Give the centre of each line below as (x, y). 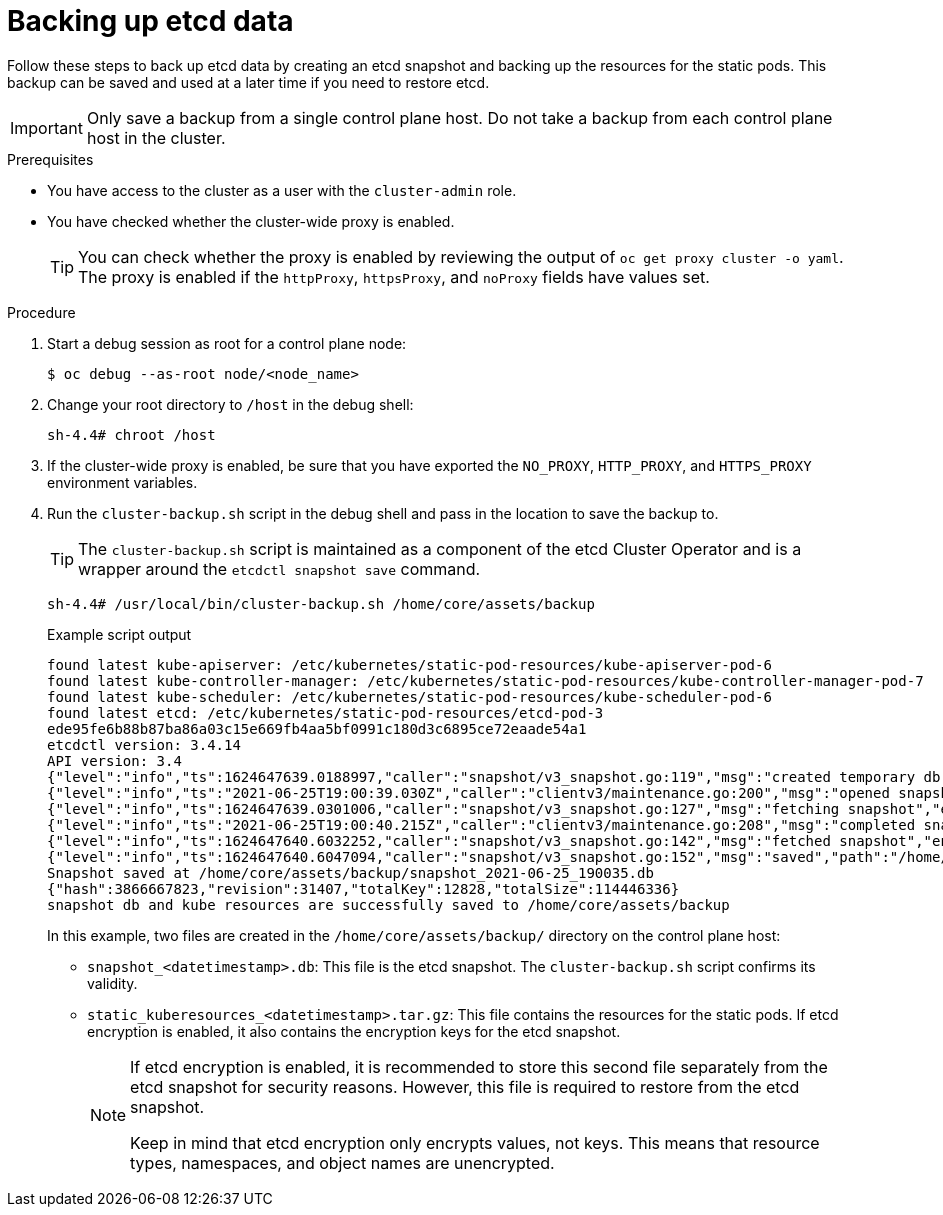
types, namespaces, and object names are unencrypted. (342, 1162)
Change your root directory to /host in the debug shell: (230, 404)
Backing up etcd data (150, 21)
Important (46, 127)
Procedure (41, 312)
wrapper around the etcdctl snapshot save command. (279, 568)
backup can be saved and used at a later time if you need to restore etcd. (248, 82)
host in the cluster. (156, 137)
